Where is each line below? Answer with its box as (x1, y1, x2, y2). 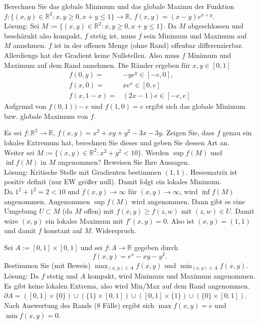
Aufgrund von (4, 101, 46, 111)
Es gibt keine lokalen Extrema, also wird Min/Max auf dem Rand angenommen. (4, 280, 250, 291)
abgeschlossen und (188, 20, 244, 31)
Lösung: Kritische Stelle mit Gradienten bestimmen (4, 166, 162, 177)
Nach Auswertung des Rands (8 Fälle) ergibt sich (4, 300, 155, 310)
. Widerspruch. (91, 225, 136, 236)
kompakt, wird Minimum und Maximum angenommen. (87, 271, 256, 281)
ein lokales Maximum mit (45, 215, 123, 226)
